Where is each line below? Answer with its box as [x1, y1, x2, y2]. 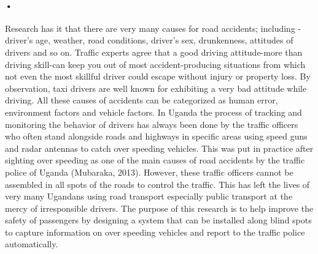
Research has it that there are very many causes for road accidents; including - [5, 21, 301, 34]
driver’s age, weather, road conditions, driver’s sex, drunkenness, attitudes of [5, 34, 293, 47]
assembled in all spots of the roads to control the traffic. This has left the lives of [5, 177, 310, 190]
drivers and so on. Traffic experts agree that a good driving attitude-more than [5, 45, 303, 58]
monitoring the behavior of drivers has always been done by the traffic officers [5, 118, 298, 130]
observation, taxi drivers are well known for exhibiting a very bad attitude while [5, 81, 307, 94]
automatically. [5, 237, 58, 250]
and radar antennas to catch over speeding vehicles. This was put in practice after [5, 141, 314, 154]
